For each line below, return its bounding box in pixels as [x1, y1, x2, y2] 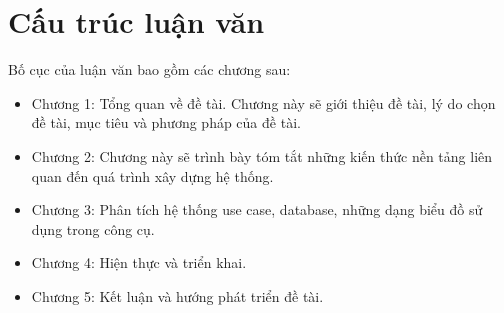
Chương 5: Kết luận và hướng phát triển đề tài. [31, 285, 324, 306]
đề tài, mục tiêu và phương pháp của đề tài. [31, 112, 301, 133]
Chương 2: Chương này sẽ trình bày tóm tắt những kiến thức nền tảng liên [31, 145, 493, 166]
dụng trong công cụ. [31, 218, 155, 239]
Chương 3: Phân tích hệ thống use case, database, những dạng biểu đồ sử [31, 199, 483, 220]
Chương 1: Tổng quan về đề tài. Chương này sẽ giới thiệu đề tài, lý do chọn [31, 92, 496, 113]
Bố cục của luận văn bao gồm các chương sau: [8, 59, 291, 80]
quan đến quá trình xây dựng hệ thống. [31, 165, 274, 186]
